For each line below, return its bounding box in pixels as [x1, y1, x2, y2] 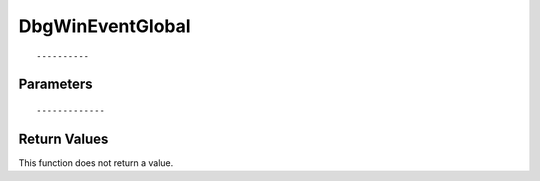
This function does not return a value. [18, 156, 174, 169]
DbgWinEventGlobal [18, 15, 191, 37]
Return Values [18, 130, 109, 147]
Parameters [18, 76, 93, 93]
